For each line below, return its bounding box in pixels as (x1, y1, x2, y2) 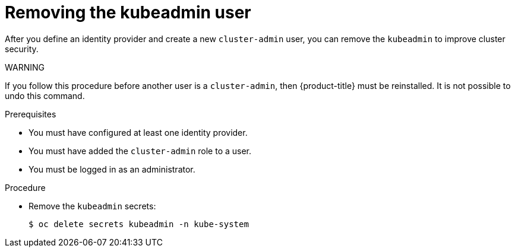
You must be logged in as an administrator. (29, 164, 195, 174)
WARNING (5, 62, 45, 72)
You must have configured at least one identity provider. (29, 127, 248, 138)
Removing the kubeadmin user (5, 2, 251, 23)
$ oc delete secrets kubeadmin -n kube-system (29, 219, 249, 229)
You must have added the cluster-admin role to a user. (29, 145, 252, 156)
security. (5, 43, 39, 54)
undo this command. (5, 90, 85, 101)
